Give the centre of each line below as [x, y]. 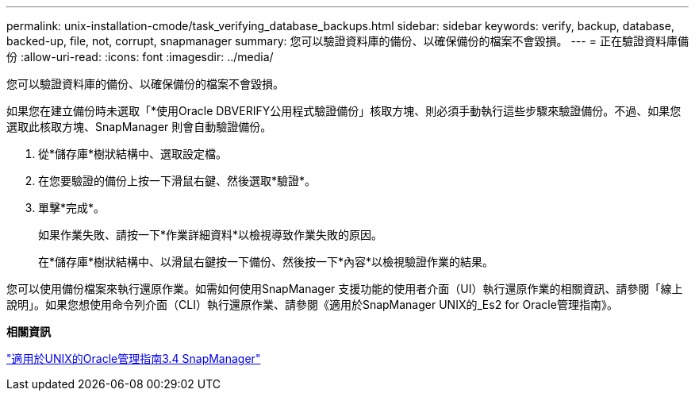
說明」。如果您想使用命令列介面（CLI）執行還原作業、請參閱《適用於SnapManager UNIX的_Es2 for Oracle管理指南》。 [312, 304]
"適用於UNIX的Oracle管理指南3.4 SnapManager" [134, 358]
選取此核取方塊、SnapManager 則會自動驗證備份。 [139, 127]
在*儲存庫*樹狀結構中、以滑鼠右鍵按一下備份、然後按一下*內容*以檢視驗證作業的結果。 [266, 262]
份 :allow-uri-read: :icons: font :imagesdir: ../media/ [140, 57]
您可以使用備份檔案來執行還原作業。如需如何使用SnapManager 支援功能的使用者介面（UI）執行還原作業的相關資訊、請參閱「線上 [345, 289]
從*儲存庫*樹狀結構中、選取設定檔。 [133, 154]
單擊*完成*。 [72, 208]
